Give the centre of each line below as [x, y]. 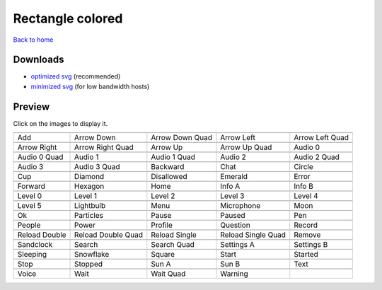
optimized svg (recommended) [76, 76]
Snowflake [92, 255]
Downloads [39, 60]
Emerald [234, 177]
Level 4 [306, 196]
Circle [304, 167]
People [29, 225]
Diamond [89, 177]
